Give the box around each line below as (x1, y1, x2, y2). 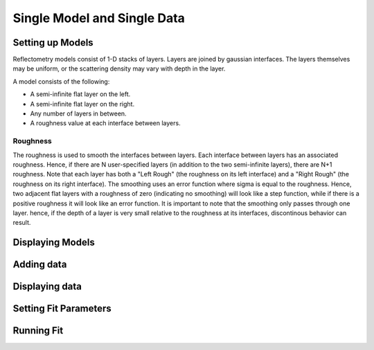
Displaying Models (12, 237, 95, 248)
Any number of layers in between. (30, 109, 127, 118)
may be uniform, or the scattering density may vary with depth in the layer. (12, 64, 226, 73)
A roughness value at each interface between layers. (30, 119, 181, 127)
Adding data (12, 259, 67, 270)
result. (12, 219, 31, 227)
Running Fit (12, 325, 64, 337)
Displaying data (12, 281, 82, 293)
